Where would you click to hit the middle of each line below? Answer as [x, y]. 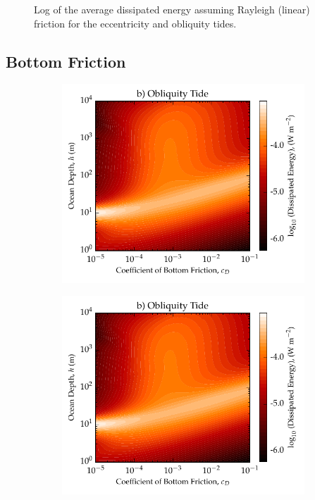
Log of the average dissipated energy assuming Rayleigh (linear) [172, 9]
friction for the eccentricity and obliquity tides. [135, 23]
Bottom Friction [66, 61]
